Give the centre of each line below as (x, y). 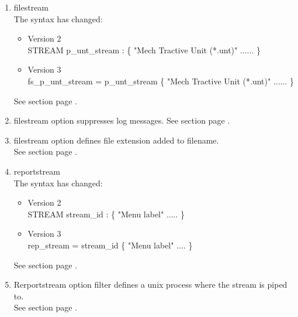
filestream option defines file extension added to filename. (116, 140)
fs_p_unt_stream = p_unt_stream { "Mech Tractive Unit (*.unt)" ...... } (161, 81)
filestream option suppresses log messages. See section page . (122, 120)
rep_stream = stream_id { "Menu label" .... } (110, 245)
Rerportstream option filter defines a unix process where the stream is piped (150, 284)
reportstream (37, 171)
